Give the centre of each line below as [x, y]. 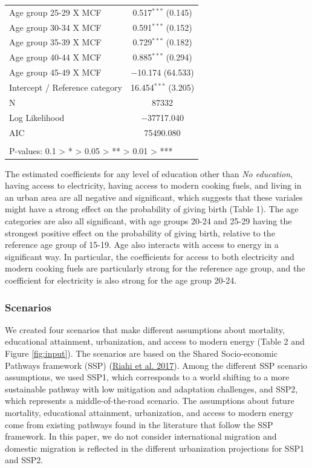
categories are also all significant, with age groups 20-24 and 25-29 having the [148, 221]
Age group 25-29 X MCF [55, 12]
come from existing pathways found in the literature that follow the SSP [139, 424]
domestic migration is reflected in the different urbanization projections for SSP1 [154, 448]
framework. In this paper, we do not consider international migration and [141, 436]
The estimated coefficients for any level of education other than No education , [149, 173]
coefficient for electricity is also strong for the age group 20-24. [121, 280]
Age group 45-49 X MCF [55, 72]
